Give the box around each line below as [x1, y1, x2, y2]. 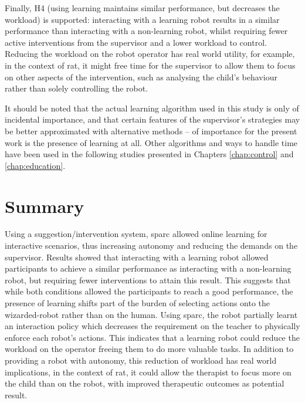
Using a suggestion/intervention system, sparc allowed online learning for [5, 228, 267, 240]
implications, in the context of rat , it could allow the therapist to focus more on [5, 365, 292, 378]
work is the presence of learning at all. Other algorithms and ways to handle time [5, 136, 298, 148]
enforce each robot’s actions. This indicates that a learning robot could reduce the [5, 331, 300, 343]
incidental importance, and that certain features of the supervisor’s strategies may [5, 113, 300, 126]
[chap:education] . [5, 159, 66, 171]
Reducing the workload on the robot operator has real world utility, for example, [5, 48, 295, 60]
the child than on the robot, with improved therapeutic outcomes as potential [5, 377, 284, 390]
